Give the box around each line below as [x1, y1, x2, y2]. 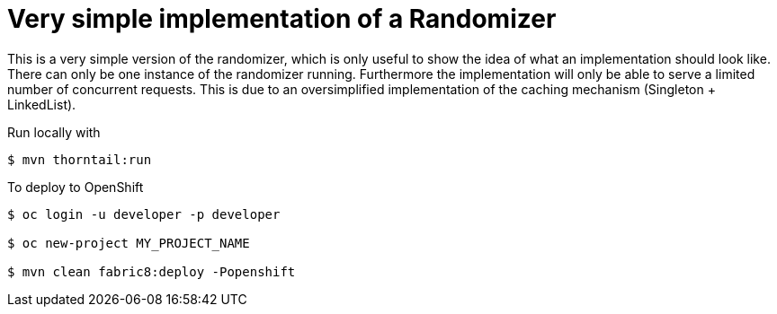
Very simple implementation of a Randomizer [7, 4, 557, 34]
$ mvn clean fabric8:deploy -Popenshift [7, 264, 296, 279]
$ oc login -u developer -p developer [7, 206, 281, 222]
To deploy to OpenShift [7, 179, 144, 195]
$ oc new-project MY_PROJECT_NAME [7, 235, 250, 250]
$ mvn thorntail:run [7, 152, 152, 167]
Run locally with [7, 124, 101, 140]
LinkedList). [7, 96, 76, 112]
